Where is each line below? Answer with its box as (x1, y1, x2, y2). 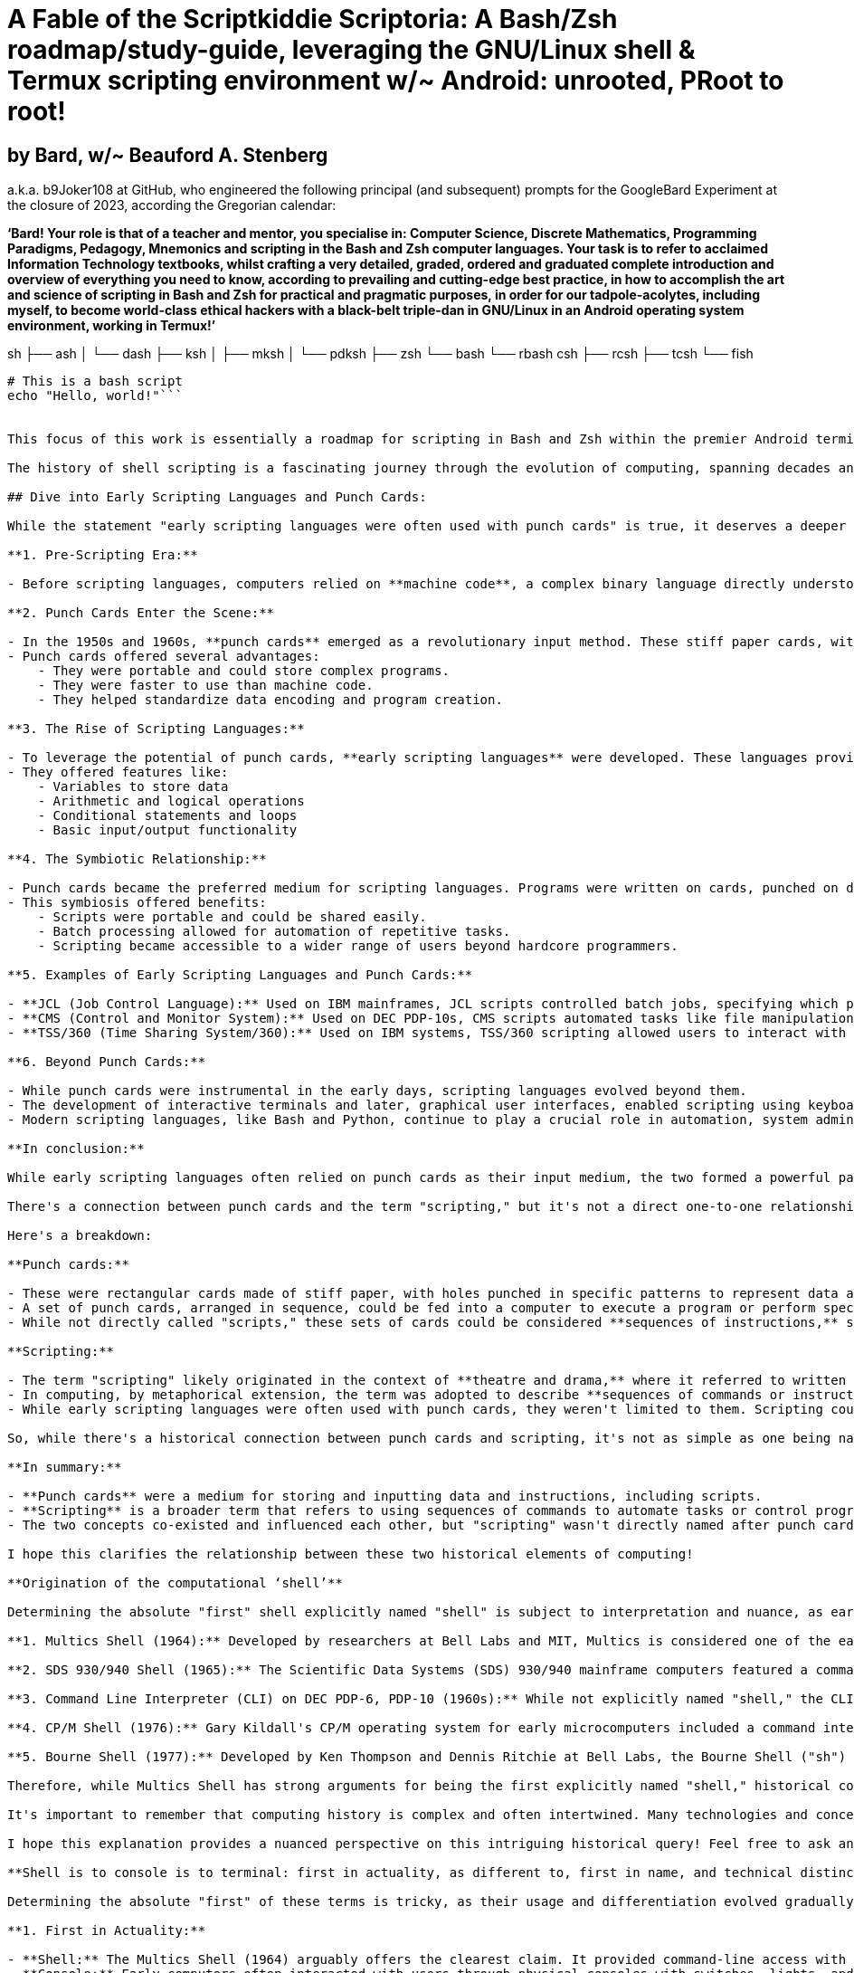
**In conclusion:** (7, 1141, 145, 1157)
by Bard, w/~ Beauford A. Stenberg (7, 143, 328, 167)
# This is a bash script (7, 374, 183, 389)
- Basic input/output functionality (37, 823, 298, 838)
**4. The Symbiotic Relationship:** (7, 852, 267, 867)
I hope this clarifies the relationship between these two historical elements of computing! (7, 1547, 694, 1562)
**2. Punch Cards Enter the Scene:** (7, 605, 275, 621)
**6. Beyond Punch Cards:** (7, 1054, 206, 1070)
